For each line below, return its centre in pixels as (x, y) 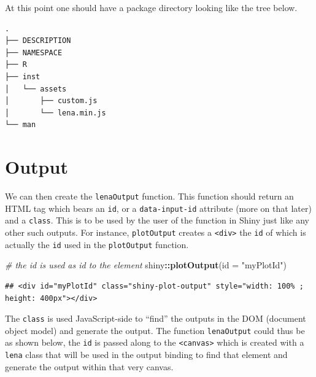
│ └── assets (36, 89)
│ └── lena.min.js (56, 113)
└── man (21, 125)
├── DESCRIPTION (38, 41)
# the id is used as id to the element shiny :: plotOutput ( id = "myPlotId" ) (146, 265)
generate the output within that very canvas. (89, 366)
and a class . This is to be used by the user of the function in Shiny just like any (157, 220)
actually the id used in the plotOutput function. (97, 244)
